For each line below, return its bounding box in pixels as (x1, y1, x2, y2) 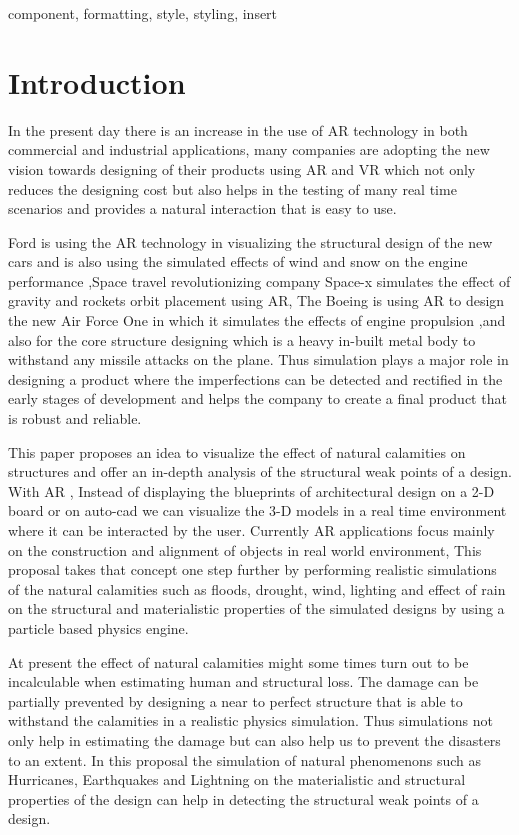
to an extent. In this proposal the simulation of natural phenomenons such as (8, 749, 482, 770)
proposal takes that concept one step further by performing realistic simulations (8, 559, 497, 580)
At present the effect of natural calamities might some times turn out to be (8, 651, 469, 672)
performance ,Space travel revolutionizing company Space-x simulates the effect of (8, 270, 511, 291)
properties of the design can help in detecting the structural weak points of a (8, 788, 479, 809)
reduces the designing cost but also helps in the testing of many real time (8, 178, 457, 199)
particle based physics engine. (8, 617, 189, 638)
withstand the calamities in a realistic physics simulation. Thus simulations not (8, 710, 493, 731)
